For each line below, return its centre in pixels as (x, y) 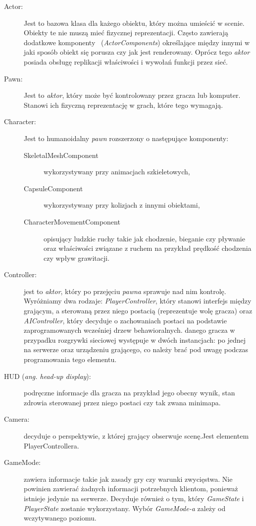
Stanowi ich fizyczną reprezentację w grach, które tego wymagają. (124, 105)
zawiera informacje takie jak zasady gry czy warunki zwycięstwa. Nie (128, 479)
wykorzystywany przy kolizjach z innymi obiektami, (122, 205)
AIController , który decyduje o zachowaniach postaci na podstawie (125, 320)
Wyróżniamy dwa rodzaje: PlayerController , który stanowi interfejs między (138, 301)
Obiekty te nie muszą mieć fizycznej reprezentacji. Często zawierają (126, 33)
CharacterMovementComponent (72, 221)
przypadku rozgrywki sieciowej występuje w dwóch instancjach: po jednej (135, 339)
